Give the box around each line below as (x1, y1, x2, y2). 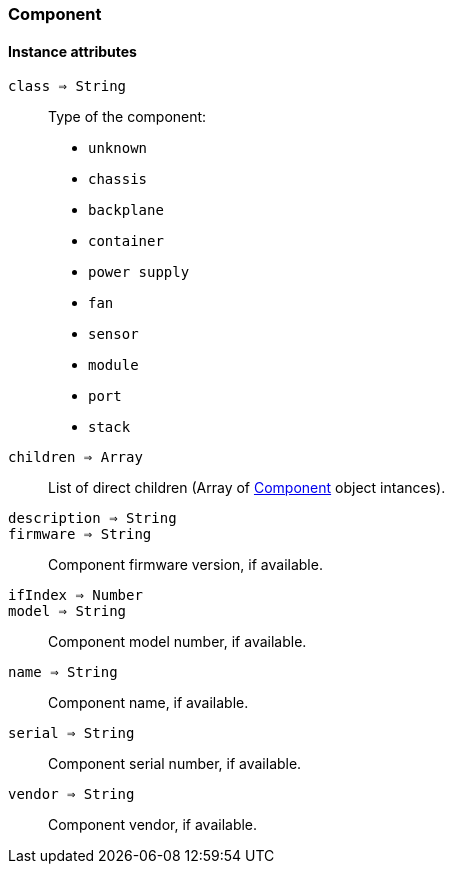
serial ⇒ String (8, 725, 135, 742)
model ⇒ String (8, 603, 127, 620)
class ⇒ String (8, 78, 127, 95)
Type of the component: (48, 108, 207, 126)
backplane (88, 202, 164, 219)
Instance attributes (8, 42, 137, 60)
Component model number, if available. (48, 633, 307, 651)
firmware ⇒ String (8, 526, 152, 543)
